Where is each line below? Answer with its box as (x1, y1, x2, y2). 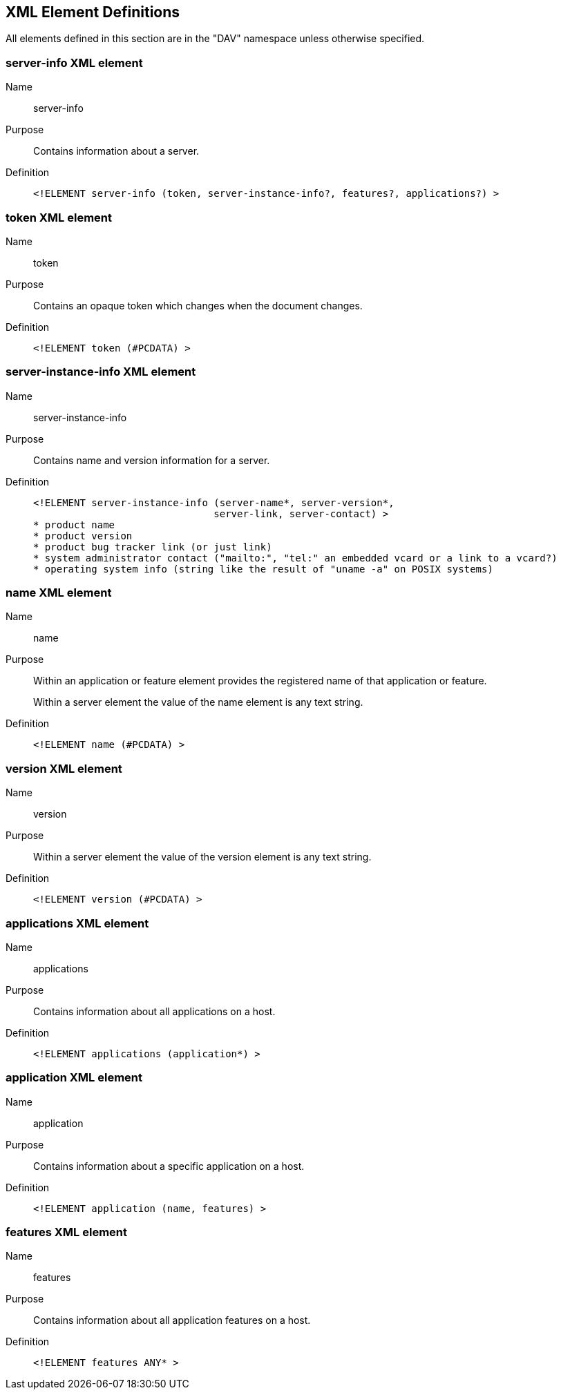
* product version (33, 530, 133, 541)
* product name (33, 519, 115, 530)
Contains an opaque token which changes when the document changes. (33, 299, 363, 311)
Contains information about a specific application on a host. (33, 1160, 305, 1172)
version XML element (6, 761, 122, 776)
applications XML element (6, 916, 149, 930)
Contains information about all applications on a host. (33, 1005, 276, 1017)
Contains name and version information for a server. (33, 454, 270, 466)
